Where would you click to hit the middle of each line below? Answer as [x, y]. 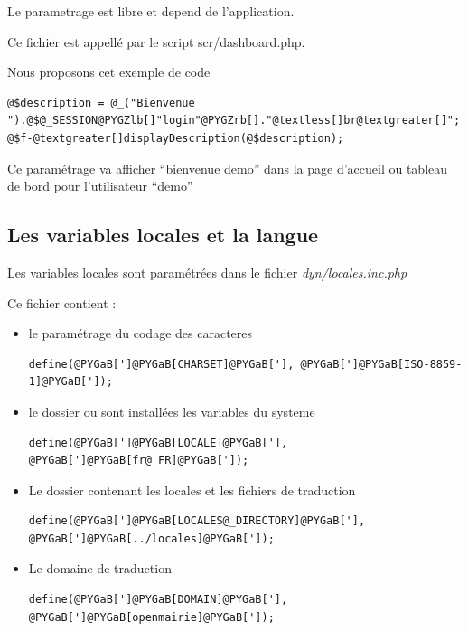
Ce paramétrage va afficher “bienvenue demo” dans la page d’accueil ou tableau [228, 168]
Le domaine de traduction [100, 568]
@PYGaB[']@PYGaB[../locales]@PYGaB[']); [151, 538]
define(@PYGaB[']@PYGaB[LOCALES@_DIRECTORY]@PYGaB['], [197, 521]
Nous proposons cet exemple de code [109, 72]
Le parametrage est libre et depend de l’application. [151, 11]
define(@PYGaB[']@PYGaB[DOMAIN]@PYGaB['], [158, 600]
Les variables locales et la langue [163, 235]
